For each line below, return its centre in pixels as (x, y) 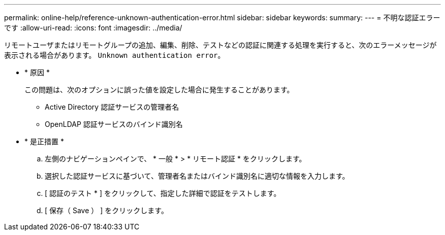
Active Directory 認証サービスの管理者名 (112, 107)
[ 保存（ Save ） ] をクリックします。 (106, 210)
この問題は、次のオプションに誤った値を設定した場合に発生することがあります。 (159, 90)
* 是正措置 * (44, 141)
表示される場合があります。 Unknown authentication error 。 (115, 55)
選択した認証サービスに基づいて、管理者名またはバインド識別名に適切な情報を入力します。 (197, 176)
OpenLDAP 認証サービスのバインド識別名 (114, 124)
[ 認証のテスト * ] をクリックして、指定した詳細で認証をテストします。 (163, 193)
